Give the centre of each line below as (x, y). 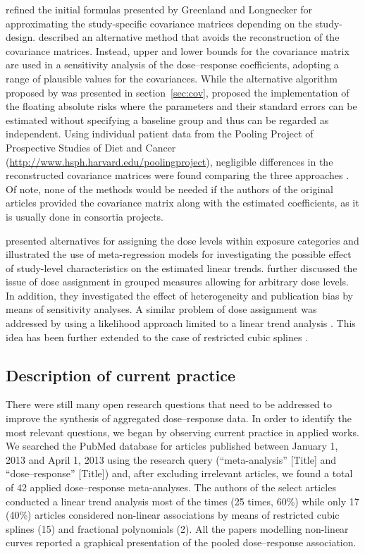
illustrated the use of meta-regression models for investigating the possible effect (179, 254)
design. (21, 37)
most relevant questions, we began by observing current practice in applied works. (182, 432)
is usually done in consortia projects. (85, 216)
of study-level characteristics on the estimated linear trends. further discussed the (181, 267)
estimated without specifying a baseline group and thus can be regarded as (167, 119)
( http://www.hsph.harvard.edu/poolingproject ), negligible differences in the (169, 161)
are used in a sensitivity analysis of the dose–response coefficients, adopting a (172, 64)
